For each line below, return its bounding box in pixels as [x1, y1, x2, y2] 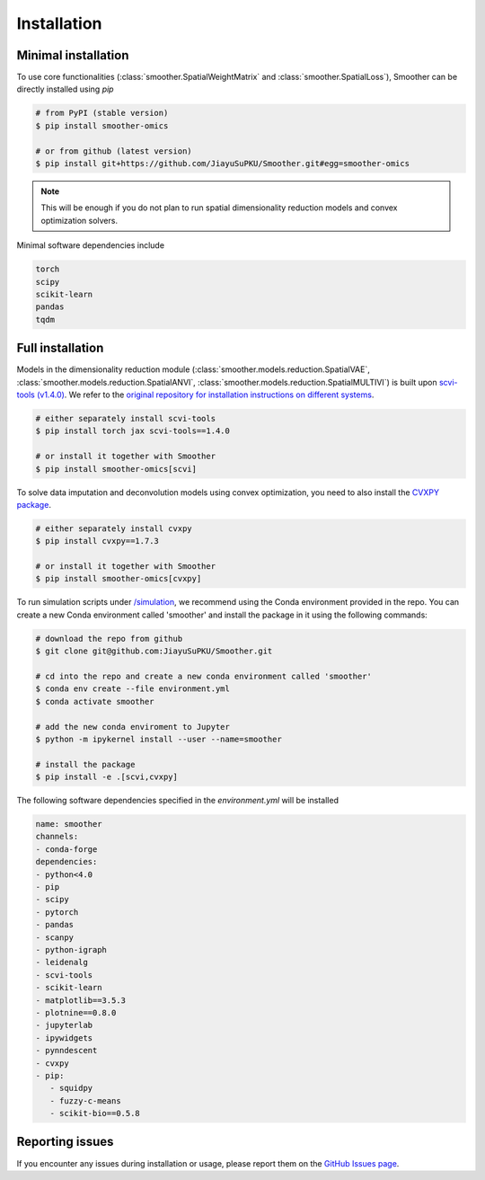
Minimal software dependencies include [16, 240, 165, 251]
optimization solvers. [40, 215, 119, 226]
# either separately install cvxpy [35, 523, 192, 534]
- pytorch [35, 907, 79, 917]
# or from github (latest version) [35, 146, 192, 156]
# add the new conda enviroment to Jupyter [35, 722, 231, 732]
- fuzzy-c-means [49, 1096, 121, 1105]
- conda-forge [35, 844, 98, 854]
